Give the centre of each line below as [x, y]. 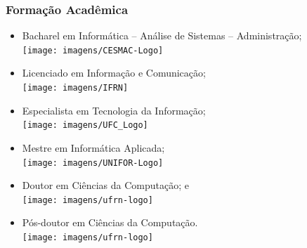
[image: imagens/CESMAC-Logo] [93, 50]
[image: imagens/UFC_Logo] [85, 125]
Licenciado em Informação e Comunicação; [114, 73]
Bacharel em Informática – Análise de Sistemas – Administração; [162, 35]
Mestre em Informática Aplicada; [93, 147]
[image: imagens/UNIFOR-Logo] [93, 163]
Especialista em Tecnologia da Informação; [114, 110]
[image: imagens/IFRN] [75, 88]
